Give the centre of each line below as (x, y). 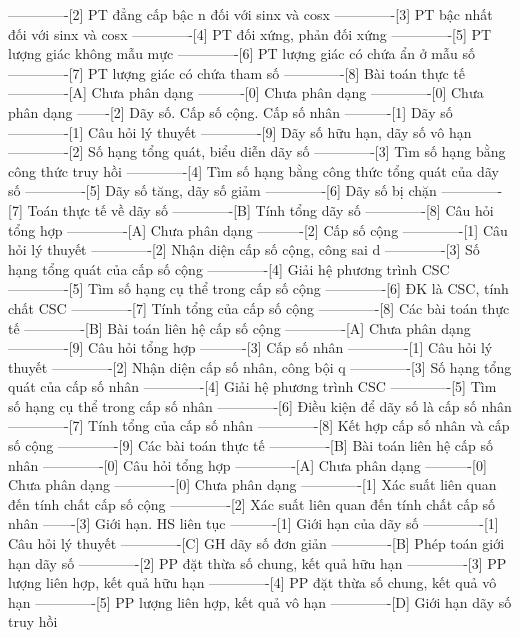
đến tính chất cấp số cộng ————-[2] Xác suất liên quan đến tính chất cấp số (252, 503)
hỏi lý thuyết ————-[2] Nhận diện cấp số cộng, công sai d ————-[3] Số (244, 249)
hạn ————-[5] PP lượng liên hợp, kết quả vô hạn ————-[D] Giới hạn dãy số (260, 601)
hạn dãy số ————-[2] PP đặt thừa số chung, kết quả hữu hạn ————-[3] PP (257, 562)
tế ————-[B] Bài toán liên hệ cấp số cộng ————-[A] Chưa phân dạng (239, 327)
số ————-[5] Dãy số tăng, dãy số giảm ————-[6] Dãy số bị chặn (222, 190)
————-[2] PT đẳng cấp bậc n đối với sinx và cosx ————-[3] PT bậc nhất (250, 14)
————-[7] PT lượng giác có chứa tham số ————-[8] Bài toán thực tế (236, 72)
